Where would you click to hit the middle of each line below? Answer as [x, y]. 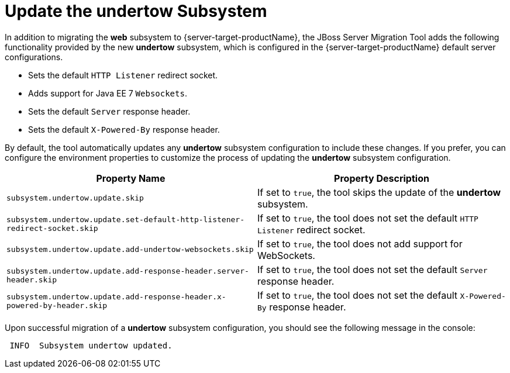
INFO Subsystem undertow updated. [91, 345]
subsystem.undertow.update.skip [75, 198]
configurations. [34, 57]
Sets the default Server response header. [109, 111]
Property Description [382, 178]
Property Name [131, 178]
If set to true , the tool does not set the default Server [373, 269]
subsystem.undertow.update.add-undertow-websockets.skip [130, 250]
